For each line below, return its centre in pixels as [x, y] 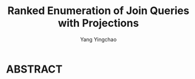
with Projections [98, 23]
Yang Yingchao [98, 39]
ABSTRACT [34, 69]
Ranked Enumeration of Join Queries [98, 11]
